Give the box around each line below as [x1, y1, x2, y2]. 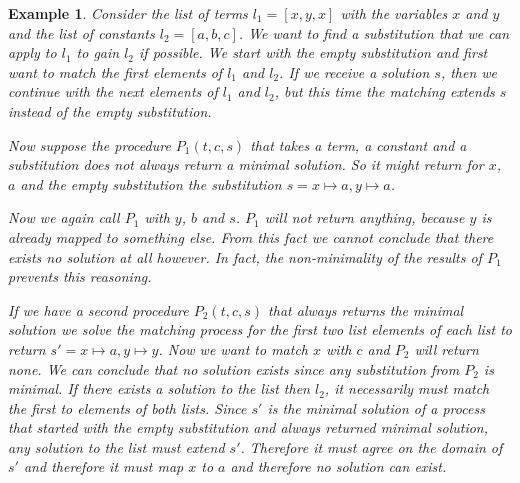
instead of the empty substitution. [8, 100, 212, 121]
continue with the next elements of [8, 81, 218, 102]
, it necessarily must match [324, 378, 490, 399]
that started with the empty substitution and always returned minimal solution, [8, 417, 489, 438]
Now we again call [8, 207, 120, 228]
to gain [76, 42, 120, 63]
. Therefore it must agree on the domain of [240, 436, 503, 457]
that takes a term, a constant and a [250, 134, 467, 155]
